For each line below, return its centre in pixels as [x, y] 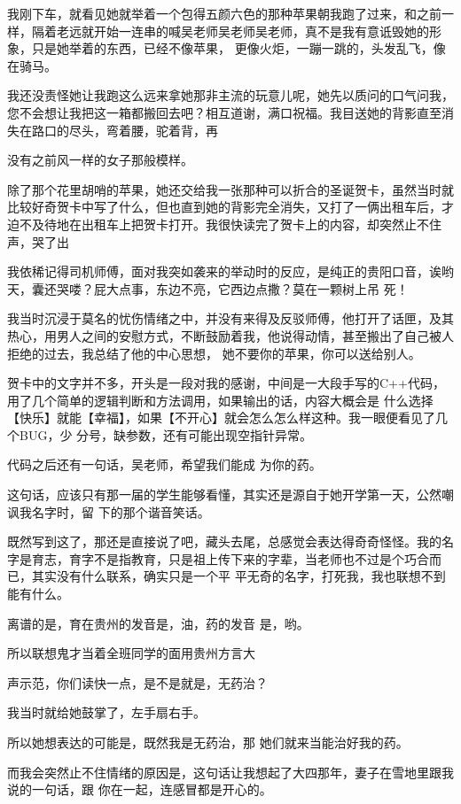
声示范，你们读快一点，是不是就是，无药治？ [137, 682]
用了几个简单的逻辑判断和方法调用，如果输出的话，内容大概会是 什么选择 [220, 400]
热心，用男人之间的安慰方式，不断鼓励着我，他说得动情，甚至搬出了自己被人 [230, 335]
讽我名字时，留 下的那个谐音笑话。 [109, 511]
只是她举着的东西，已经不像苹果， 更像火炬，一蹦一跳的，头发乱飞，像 [238, 48]
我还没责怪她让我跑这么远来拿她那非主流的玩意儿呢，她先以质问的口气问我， [230, 95]
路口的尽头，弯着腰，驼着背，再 [125, 130]
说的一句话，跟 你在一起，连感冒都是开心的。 [140, 789]
